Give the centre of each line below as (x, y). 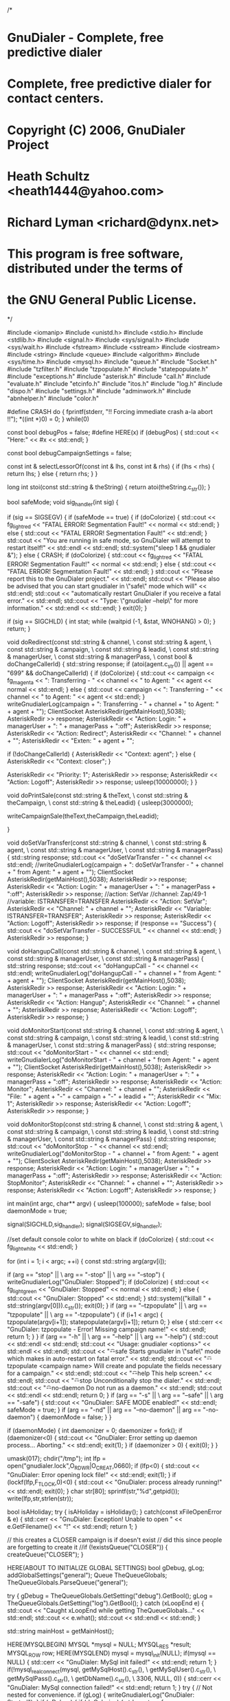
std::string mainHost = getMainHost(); (61, 1631)
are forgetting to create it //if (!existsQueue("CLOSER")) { (88, 1547)
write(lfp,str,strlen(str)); (40, 1498)
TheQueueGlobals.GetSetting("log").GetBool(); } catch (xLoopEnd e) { (106, 1603)
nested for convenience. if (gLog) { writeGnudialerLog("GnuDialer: (101, 1695)
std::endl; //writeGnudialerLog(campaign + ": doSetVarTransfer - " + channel (115, 865)
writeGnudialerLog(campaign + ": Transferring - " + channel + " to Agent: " (113, 704)
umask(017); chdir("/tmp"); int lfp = (57, 1458)
